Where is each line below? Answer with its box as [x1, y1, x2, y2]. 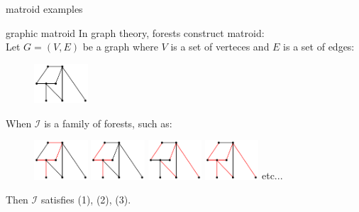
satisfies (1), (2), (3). [40, 192, 131, 207]
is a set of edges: [283, 39, 355, 54]
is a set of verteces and [170, 39, 270, 54]
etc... [261, 168, 283, 183]
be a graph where [82, 39, 158, 54]
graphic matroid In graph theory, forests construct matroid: [6, 25, 265, 40]
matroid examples [6, 1, 83, 16]
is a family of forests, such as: [44, 115, 172, 130]
